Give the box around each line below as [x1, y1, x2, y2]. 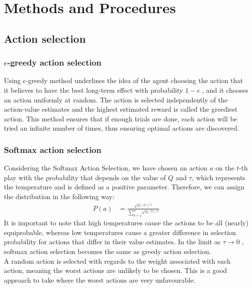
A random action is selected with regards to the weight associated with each [4, 255, 231, 266]
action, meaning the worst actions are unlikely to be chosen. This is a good [4, 265, 227, 275]
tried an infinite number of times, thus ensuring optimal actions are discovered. [4, 123, 239, 133]
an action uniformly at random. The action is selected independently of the [4, 94, 228, 104]
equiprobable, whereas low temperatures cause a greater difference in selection [4, 227, 236, 237]
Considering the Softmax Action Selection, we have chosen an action [4, 163, 208, 173]
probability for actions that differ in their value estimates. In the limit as [4, 237, 221, 247]
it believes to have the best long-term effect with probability [4, 85, 183, 95]
